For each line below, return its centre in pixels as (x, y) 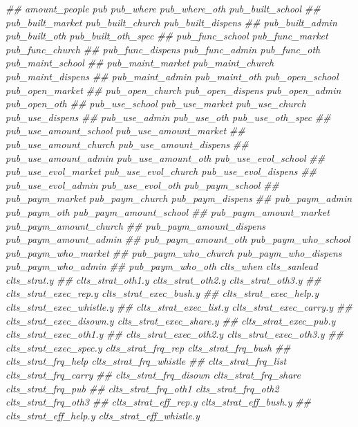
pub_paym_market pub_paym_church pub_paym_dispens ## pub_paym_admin (179, 198)
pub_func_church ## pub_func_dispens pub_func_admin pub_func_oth (163, 49)
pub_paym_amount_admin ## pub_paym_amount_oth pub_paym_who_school (178, 239)
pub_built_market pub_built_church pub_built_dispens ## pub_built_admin (171, 22)
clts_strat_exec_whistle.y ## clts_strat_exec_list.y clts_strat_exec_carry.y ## (179, 307)
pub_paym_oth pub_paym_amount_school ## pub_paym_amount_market (168, 211)
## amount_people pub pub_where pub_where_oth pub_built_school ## (163, 8)
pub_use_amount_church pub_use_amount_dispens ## (127, 144)
